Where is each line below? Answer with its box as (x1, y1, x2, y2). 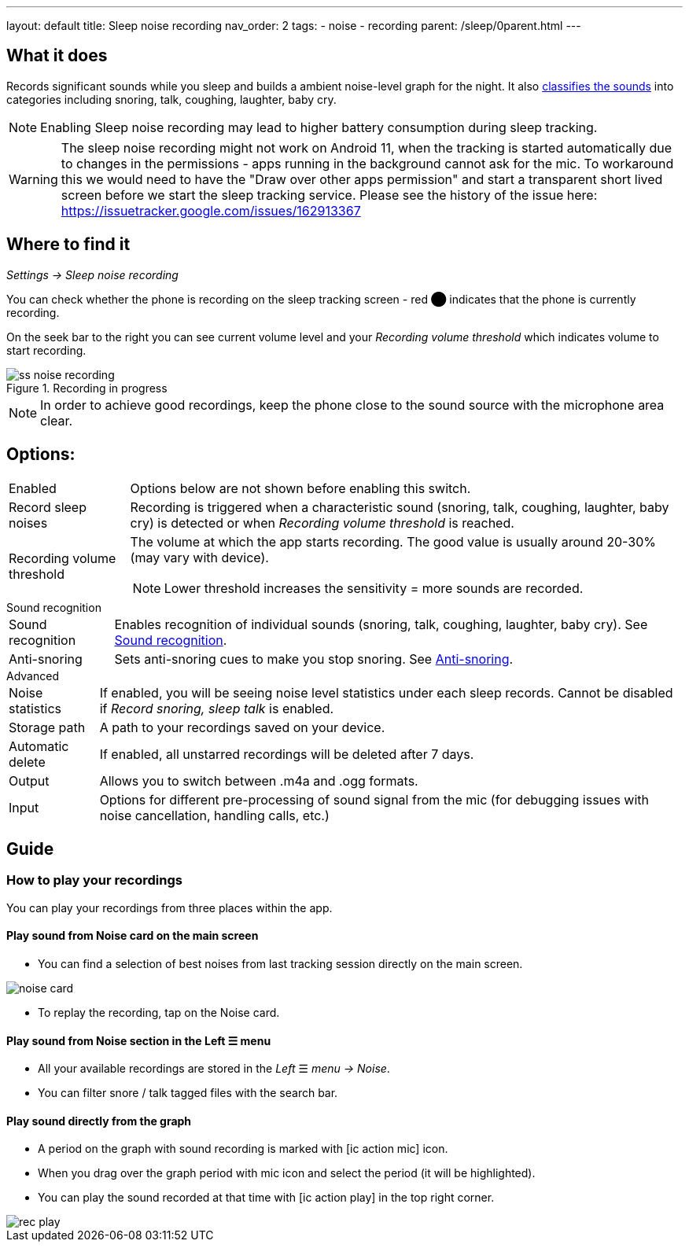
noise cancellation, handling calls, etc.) (99, 807, 330, 823)
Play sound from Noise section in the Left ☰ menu (6, 1033, 271, 1047)
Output (9, 772, 50, 789)
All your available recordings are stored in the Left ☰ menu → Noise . (38, 1062, 390, 1076)
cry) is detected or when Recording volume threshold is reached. (130, 514, 514, 531)
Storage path (9, 719, 86, 735)
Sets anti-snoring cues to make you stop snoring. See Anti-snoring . (114, 650, 514, 667)
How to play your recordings (6, 872, 182, 889)
